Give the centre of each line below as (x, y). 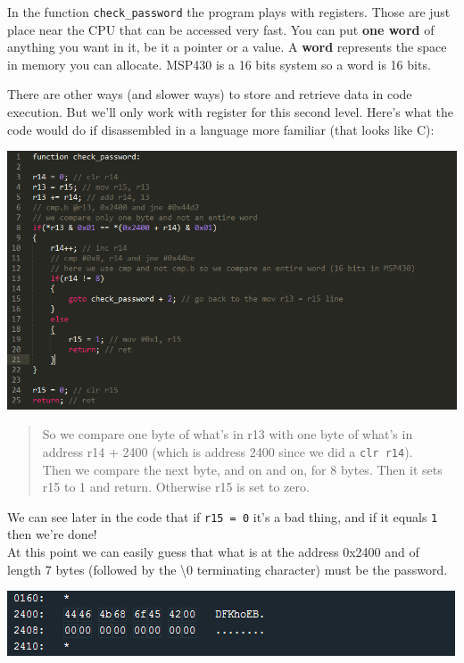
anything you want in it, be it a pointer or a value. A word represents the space (227, 47)
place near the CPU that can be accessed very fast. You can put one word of (221, 29)
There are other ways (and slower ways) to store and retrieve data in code (210, 94)
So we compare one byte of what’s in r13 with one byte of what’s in (228, 434)
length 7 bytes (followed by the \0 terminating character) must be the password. (228, 569)
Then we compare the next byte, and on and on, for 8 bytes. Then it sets (242, 469)
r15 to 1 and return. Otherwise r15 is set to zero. (176, 487)
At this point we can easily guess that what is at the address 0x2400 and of (213, 552)
